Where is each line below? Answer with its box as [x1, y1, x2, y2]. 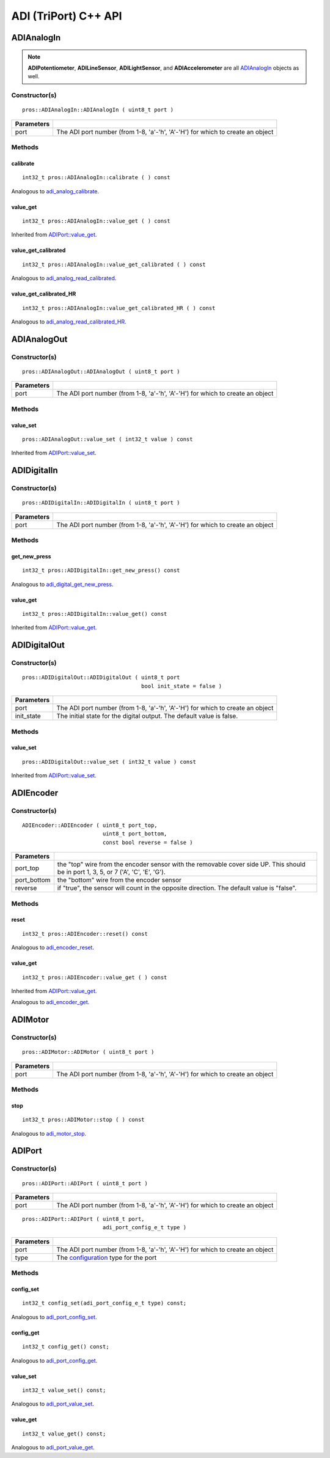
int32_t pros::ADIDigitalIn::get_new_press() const [22, 567, 180, 574]
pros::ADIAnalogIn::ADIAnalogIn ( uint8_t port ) [22, 106, 174, 113]
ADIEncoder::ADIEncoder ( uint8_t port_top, [22, 822, 158, 829]
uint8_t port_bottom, [102, 831, 167, 837]
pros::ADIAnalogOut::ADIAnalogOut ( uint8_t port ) [22, 368, 180, 375]
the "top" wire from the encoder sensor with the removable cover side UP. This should [57, 860, 306, 868]
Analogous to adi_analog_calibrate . [11, 187, 100, 195]
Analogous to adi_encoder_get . [11, 999, 90, 1006]
